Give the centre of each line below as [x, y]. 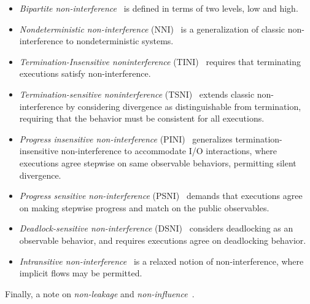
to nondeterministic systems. [120, 41]
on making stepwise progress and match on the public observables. [144, 207]
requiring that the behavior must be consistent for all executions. [142, 118]
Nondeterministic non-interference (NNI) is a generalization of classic [152, 29]
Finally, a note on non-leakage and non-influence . [100, 293]
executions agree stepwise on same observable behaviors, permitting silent [158, 162]
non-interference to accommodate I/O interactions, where [169, 151]
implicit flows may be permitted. [81, 273]
